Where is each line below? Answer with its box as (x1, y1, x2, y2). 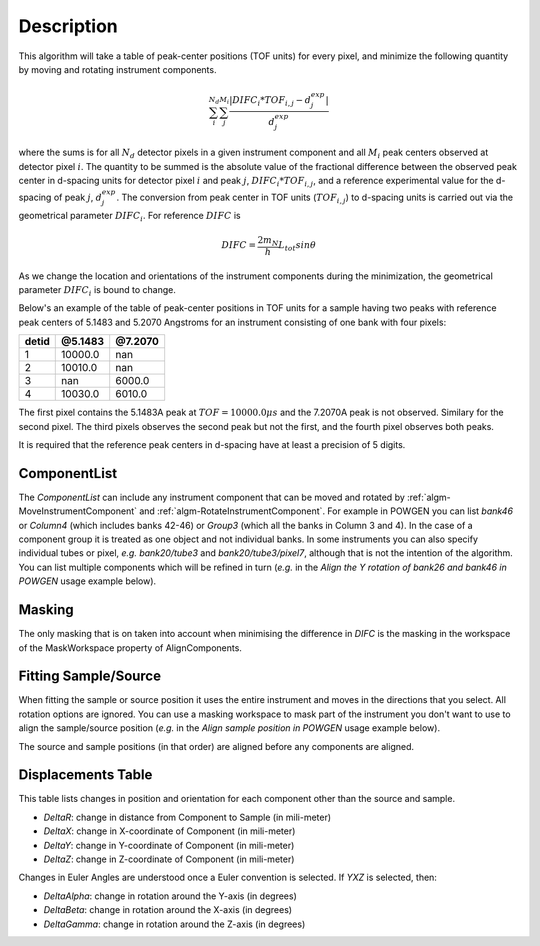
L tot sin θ (278, 240, 317, 254)
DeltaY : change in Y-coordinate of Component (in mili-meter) (43, 839, 295, 851)
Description (18, 15, 119, 37)
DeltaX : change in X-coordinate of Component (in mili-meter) (43, 825, 296, 837)
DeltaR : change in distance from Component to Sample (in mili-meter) (43, 811, 332, 823)
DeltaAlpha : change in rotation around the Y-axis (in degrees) (43, 890, 297, 902)
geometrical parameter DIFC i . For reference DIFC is (18, 209, 241, 224)
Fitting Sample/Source (18, 668, 162, 685)
